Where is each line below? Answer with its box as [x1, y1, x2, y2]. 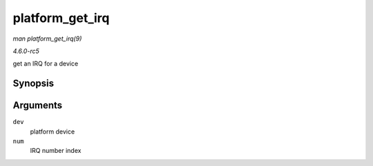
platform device [30, 127, 75, 136]
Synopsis [12, 78, 55, 90]
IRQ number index [30, 147, 82, 155]
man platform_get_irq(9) [12, 34, 82, 43]
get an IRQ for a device [12, 59, 79, 68]
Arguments [12, 100, 63, 112]
